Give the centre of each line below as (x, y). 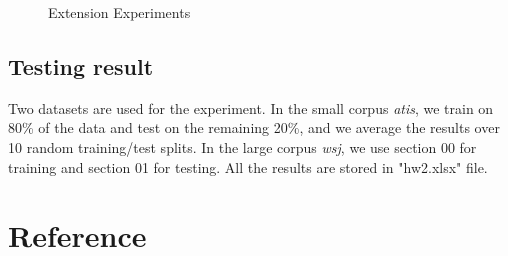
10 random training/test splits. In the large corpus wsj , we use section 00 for (242, 146)
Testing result (81, 65)
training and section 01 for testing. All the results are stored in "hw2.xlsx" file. (248, 166)
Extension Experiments (119, 12)
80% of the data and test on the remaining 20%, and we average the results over (254, 127)
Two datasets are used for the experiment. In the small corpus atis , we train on (251, 107)
